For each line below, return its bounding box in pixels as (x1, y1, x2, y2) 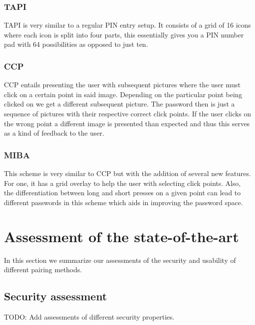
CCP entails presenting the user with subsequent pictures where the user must (4, 79, 241, 90)
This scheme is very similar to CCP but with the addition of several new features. (4, 168, 251, 178)
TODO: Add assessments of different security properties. (4, 311, 175, 322)
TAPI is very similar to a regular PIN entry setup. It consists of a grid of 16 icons (4, 20, 251, 30)
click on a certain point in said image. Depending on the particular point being (4, 89, 242, 99)
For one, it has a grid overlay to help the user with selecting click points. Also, (4, 178, 241, 188)
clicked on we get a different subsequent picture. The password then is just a (4, 99, 235, 109)
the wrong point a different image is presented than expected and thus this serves (4, 118, 250, 128)
